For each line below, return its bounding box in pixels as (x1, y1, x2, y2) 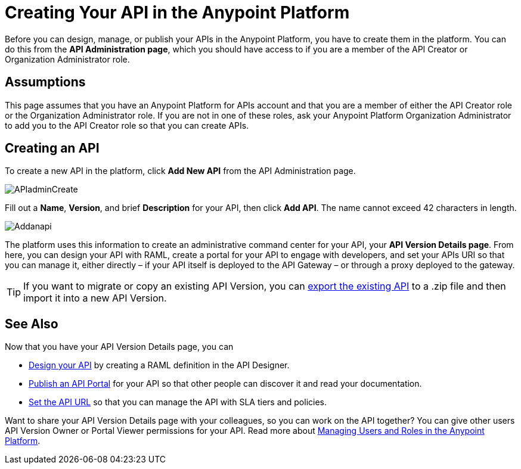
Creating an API (5, 141, 100, 156)
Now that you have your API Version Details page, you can (5, 341, 234, 352)
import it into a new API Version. (23, 292, 167, 305)
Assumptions (5, 74, 86, 90)
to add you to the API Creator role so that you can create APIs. (5, 120, 249, 131)
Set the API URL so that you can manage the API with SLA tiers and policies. (29, 397, 327, 408)
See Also (5, 316, 58, 331)
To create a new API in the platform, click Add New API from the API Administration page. (5, 166, 356, 176)
